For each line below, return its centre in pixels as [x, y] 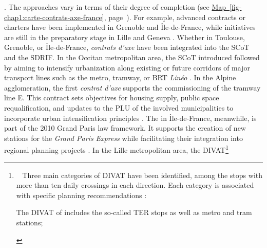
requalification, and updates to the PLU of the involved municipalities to [119, 107]
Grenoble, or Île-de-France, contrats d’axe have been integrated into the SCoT [127, 47]
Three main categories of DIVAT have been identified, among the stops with [142, 175]
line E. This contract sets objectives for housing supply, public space [112, 98]
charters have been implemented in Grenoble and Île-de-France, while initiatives [130, 27]
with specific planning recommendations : [81, 195]
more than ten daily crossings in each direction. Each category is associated [135, 185]
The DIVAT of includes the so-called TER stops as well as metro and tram [134, 212]
